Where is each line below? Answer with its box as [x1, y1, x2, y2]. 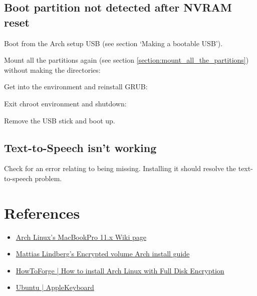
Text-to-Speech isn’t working [4, 139, 157, 155]
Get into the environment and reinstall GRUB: [4, 81, 148, 92]
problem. [35, 173, 62, 183]
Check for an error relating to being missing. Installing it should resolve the [4, 163, 236, 174]
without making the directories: [4, 64, 101, 75]
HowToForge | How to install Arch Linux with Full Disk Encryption [16, 265, 224, 275]
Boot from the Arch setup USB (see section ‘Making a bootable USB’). [4, 38, 223, 48]
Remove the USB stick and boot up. [4, 115, 115, 125]
